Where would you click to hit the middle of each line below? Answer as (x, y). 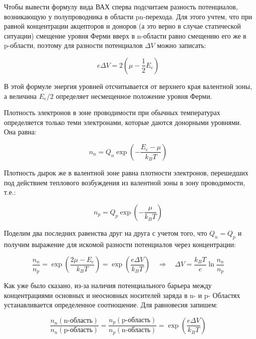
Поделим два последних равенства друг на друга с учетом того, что (106, 233)
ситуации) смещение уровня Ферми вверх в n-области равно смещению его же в (125, 35)
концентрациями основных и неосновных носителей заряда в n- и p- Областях (122, 295)
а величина (20, 96)
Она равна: (20, 132)
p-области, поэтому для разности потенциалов (73, 45)
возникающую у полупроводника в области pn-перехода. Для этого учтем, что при (128, 16)
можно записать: (182, 45)
